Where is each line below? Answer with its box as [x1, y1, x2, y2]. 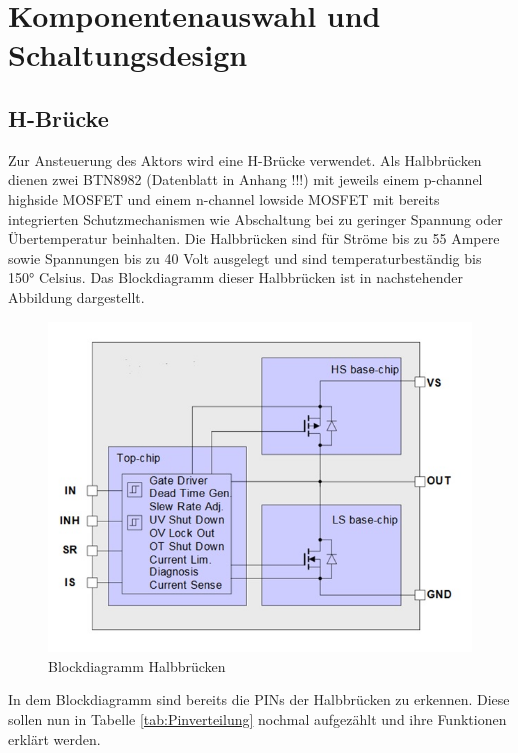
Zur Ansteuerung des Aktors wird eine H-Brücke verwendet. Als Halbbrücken [8, 149, 482, 170]
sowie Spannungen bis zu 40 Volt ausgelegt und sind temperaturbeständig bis [8, 247, 482, 268]
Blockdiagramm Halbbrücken [48, 655, 226, 676]
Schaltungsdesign [8, 34, 248, 75]
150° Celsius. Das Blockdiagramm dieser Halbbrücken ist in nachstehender [8, 267, 464, 288]
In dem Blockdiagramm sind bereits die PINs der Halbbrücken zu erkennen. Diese [8, 689, 510, 710]
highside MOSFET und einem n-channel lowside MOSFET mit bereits [8, 188, 440, 209]
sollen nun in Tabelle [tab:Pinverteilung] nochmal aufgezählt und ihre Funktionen [8, 709, 507, 729]
